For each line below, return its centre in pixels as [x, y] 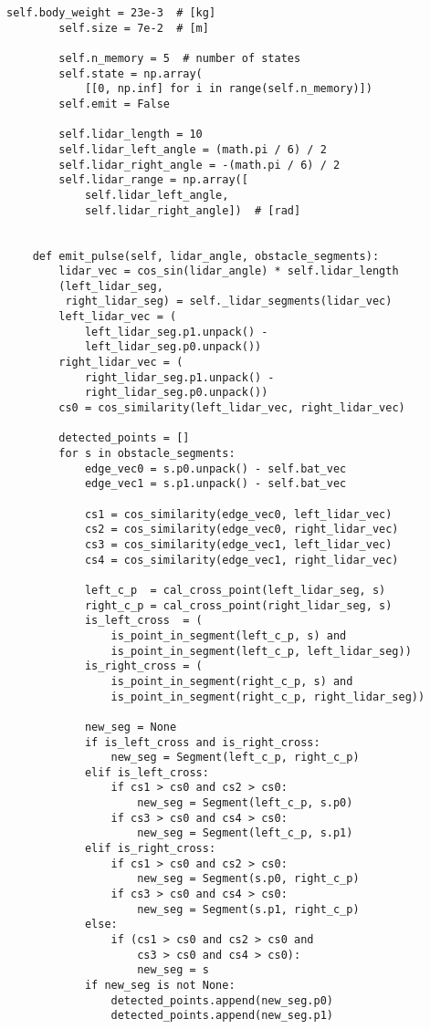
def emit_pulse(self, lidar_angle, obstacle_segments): [206, 256]
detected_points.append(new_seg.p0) [222, 1000]
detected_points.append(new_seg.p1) [222, 1016]
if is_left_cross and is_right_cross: [202, 742]
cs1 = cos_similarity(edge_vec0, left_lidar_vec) [238, 514]
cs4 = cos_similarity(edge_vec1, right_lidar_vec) [241, 560]
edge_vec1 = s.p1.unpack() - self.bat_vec [215, 484]
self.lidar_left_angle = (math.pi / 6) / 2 [193, 149]
